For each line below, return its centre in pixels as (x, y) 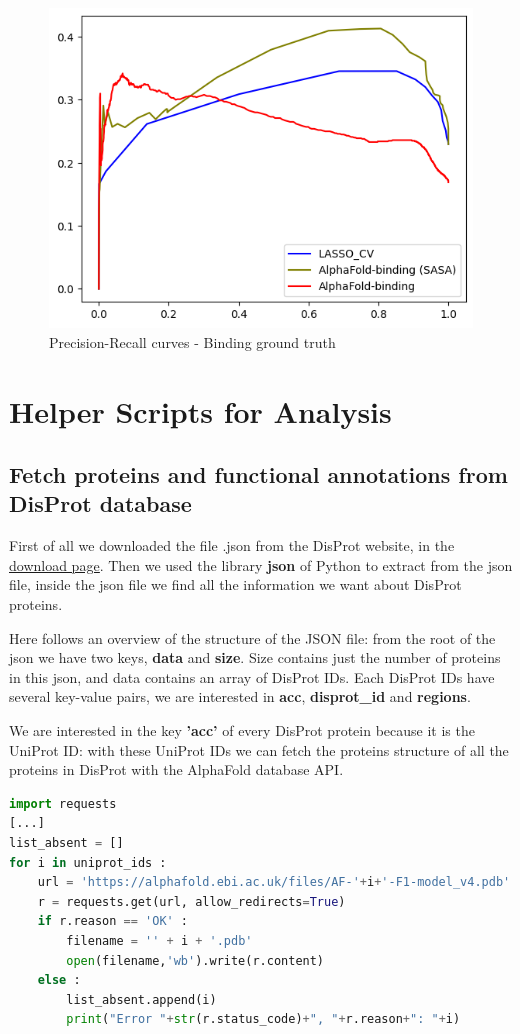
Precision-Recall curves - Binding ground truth (192, 341)
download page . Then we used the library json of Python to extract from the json (261, 564)
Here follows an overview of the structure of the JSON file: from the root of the (252, 637)
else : (59, 980)
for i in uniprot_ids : (88, 862)
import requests (63, 803)
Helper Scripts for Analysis (200, 410)
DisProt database (100, 503)
